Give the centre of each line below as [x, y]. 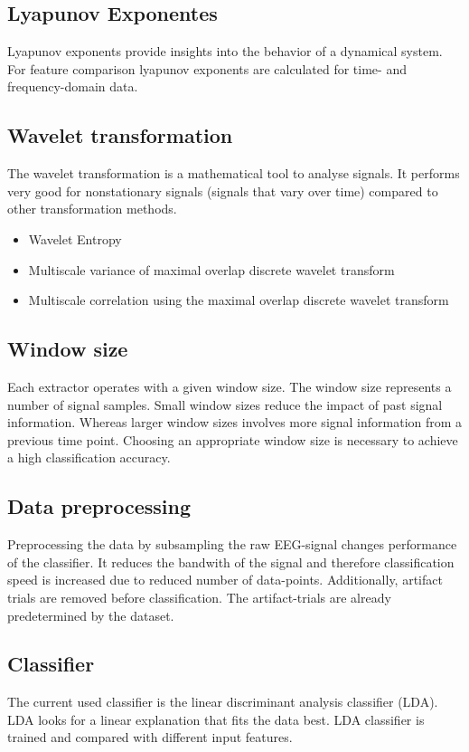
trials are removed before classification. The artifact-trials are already [199, 597]
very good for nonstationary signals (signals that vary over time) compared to [223, 190]
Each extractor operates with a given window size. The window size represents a [230, 386]
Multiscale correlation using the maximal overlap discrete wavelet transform [239, 300]
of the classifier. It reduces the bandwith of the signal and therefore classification [231, 562]
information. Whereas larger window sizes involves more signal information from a [235, 422]
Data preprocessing [99, 506]
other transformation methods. [92, 209]
